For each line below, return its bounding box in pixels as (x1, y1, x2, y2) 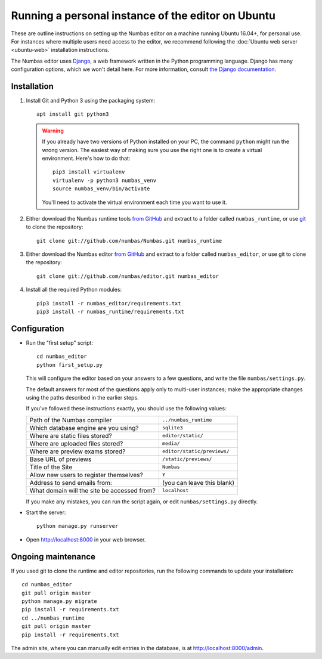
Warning (42, 127, 64, 134)
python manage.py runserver (36, 522, 119, 530)
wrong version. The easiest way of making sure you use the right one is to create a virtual (42, 146, 262, 153)
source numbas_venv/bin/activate (52, 185, 150, 192)
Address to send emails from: (29, 478, 113, 487)
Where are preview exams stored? (29, 447, 126, 456)
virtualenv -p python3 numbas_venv (52, 177, 157, 184)
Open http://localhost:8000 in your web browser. (26, 536, 146, 543)
